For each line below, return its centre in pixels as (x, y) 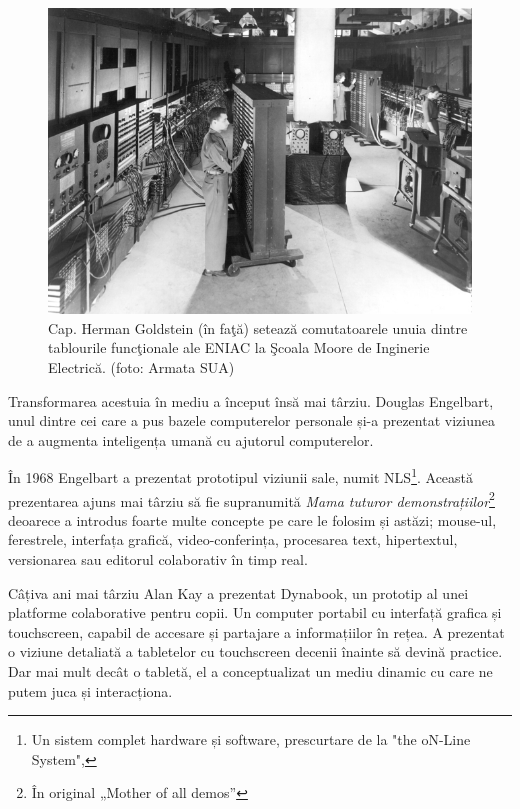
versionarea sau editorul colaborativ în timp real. (158, 559)
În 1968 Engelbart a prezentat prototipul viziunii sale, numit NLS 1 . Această (241, 476)
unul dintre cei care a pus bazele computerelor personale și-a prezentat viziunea (251, 420)
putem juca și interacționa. (90, 690)
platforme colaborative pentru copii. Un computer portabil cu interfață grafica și (255, 612)
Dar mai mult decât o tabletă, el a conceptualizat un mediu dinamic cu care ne (250, 671)
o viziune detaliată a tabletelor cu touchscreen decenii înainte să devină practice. (255, 651)
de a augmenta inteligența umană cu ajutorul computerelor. (191, 439)
